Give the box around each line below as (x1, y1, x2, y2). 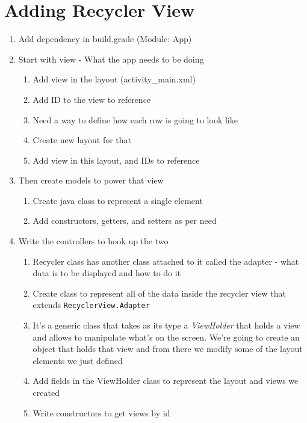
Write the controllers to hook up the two (18, 235, 169, 247)
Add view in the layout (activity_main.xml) (33, 73, 196, 85)
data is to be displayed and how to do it (33, 267, 181, 279)
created (33, 386, 60, 399)
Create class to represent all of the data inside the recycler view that (33, 286, 287, 299)
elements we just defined (33, 354, 123, 366)
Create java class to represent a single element (33, 194, 203, 206)
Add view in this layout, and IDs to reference (33, 153, 200, 166)
